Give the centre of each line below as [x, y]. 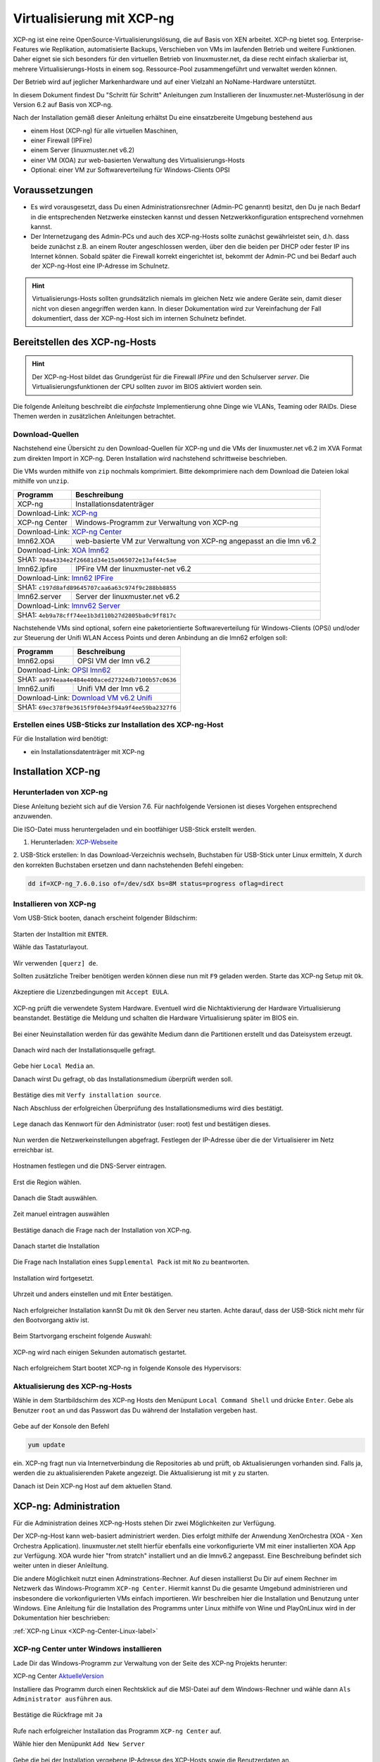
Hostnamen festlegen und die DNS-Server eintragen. [90, 1166]
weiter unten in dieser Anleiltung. [61, 1565]
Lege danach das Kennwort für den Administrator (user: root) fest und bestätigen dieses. [142, 1123]
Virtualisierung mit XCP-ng [94, 18]
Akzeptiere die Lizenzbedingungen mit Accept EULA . [91, 992]
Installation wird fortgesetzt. [53, 1278]
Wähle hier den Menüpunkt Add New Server [79, 1744]
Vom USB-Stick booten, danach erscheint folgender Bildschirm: [105, 918]
